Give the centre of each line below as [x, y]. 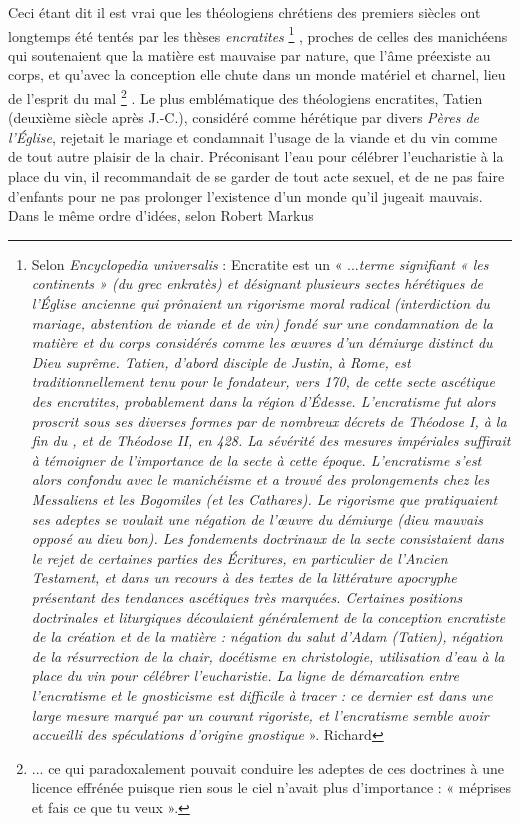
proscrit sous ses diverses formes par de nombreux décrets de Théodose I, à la [269, 420]
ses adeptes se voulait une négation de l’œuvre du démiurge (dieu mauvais [257, 518]
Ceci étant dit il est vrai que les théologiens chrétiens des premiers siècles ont [244, 12]
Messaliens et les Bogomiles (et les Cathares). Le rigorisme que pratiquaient [264, 498]
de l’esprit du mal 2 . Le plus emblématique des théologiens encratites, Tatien [245, 96]
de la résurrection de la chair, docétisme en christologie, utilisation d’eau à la [268, 655]
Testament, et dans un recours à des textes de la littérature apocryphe [244, 577]
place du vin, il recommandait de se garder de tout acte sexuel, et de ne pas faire [256, 176]
